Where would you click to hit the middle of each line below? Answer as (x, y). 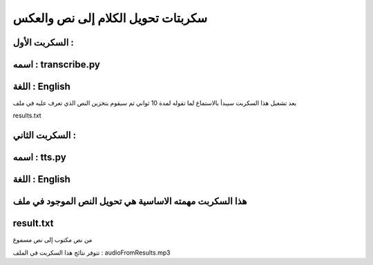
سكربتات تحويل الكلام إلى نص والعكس (110, 18)
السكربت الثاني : (44, 136)
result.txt (33, 223)
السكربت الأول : (43, 42)
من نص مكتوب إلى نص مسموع (52, 240)
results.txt (27, 116)
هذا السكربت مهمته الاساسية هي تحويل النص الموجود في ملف (130, 201)
